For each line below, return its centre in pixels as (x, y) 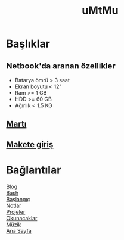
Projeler (16, 211)
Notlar (14, 205)
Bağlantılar (34, 170)
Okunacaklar (22, 218)
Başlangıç (18, 199)
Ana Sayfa (19, 230)
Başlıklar (28, 44)
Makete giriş (30, 144)
